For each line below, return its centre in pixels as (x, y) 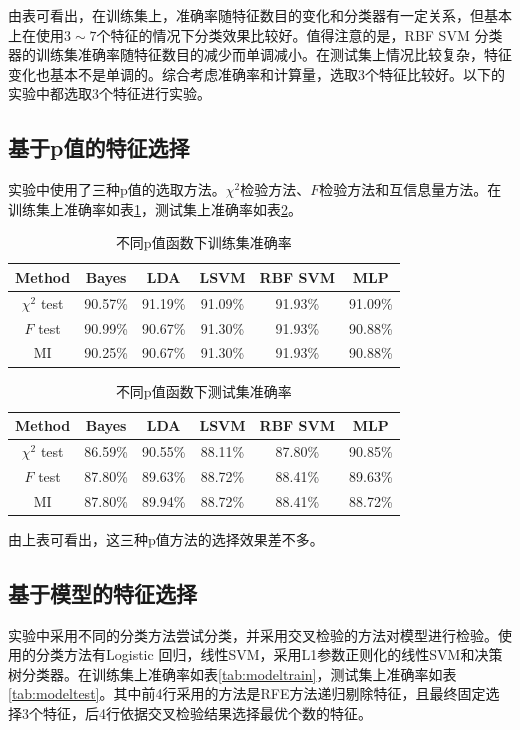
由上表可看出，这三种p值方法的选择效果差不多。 (166, 538)
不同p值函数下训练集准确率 (203, 242)
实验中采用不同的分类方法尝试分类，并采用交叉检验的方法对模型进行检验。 (253, 634)
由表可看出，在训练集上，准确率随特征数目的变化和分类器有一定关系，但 (246, 15)
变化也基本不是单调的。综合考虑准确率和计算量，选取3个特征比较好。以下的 (256, 73)
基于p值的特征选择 (99, 147)
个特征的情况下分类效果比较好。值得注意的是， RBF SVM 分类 (299, 34)
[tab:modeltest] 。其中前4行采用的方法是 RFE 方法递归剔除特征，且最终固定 (247, 693)
